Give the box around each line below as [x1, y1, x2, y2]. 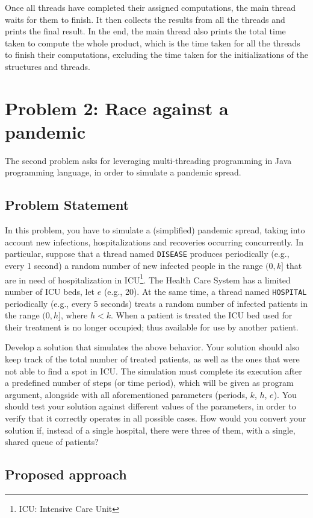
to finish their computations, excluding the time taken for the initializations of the [5, 48, 308, 61]
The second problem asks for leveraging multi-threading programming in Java [5, 154, 292, 166]
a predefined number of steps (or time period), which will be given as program [5, 376, 294, 389]
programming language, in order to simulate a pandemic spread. [5, 166, 241, 178]
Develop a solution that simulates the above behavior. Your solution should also [5, 341, 300, 353]
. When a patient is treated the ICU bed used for [111, 309, 293, 321]
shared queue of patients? [5, 435, 99, 448]
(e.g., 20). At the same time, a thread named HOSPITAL [104, 285, 307, 297]
